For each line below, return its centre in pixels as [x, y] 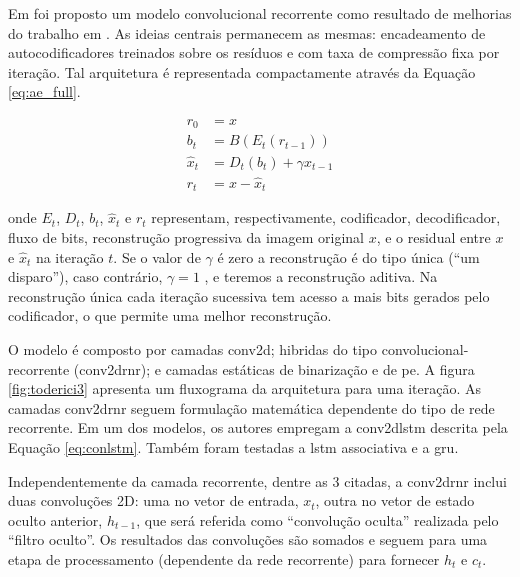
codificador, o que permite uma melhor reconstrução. [170, 315]
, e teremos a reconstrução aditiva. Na [321, 276]
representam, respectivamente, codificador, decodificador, [326, 217]
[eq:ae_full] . [44, 91]
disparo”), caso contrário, [85, 276]
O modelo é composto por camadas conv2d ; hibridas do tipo [193, 349]
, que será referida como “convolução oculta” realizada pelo [317, 519]
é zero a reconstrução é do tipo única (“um [348, 256]
